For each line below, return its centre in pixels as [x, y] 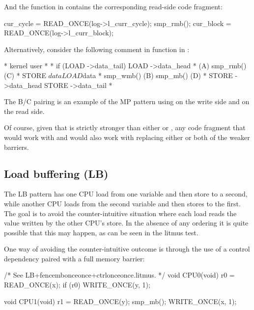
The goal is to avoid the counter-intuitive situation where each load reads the [120, 213]
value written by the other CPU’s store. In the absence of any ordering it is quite [126, 223]
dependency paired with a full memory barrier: [74, 258]
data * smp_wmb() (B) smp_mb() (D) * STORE [158, 75]
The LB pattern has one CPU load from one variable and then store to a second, [126, 194]
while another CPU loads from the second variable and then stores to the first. [122, 203]
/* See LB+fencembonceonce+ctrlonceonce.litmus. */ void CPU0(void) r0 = [119, 275]
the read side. [24, 111]
